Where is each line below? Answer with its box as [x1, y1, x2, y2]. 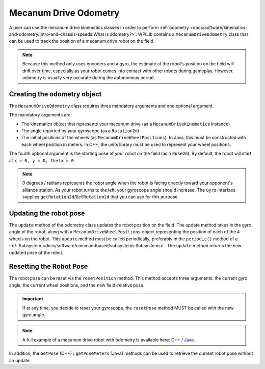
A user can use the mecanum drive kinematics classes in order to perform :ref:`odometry [9, 25, 189, 30]
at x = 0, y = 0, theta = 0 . [9, 157, 76, 163]
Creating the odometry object [9, 90, 102, 98]
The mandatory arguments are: [9, 112, 72, 118]
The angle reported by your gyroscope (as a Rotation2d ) [21, 128, 139, 134]
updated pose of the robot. [9, 250, 64, 255]
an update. [9, 357, 31, 363]
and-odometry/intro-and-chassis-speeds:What [9, 31, 105, 37]
